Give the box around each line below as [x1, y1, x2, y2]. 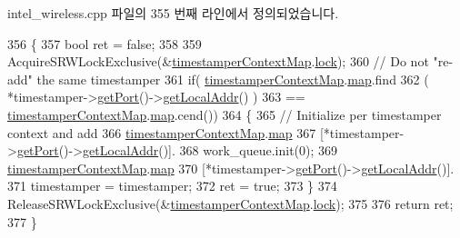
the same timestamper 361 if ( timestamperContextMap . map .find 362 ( [36, 69, 429, 88]
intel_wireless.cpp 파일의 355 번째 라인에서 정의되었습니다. [7, 4, 339, 22]
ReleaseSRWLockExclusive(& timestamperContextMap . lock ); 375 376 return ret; [7, 193, 454, 213]
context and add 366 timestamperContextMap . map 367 [7, 123, 316, 142]
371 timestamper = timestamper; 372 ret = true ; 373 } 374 [7, 176, 337, 195]
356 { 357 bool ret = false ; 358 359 [7, 34, 202, 53]
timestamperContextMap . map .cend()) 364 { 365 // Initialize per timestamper [7, 104, 442, 124]
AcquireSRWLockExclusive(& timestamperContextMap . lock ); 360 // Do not [7, 52, 429, 71]
